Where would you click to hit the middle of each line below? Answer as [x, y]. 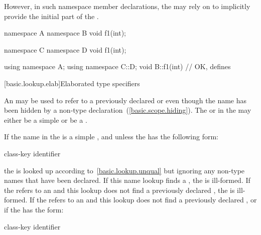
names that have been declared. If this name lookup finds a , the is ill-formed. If [127, 180]
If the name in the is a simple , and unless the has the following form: [111, 137]
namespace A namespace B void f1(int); [65, 33]
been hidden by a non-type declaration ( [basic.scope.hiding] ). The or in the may [128, 110]
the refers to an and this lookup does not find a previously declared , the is [119, 190]
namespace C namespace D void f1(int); [65, 49]
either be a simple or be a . [46, 120]
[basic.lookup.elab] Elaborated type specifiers [72, 83]
